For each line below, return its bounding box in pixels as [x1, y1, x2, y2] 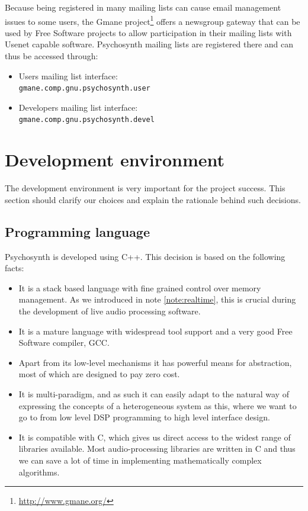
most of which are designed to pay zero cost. [18, 368, 180, 380]
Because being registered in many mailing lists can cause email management [5, 1, 281, 13]
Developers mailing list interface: [18, 101, 138, 113]
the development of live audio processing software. [18, 305, 201, 317]
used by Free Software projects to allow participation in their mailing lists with [5, 26, 292, 38]
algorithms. [18, 465, 60, 478]
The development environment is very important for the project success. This [5, 182, 285, 194]
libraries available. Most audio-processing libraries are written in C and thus [18, 442, 296, 455]
